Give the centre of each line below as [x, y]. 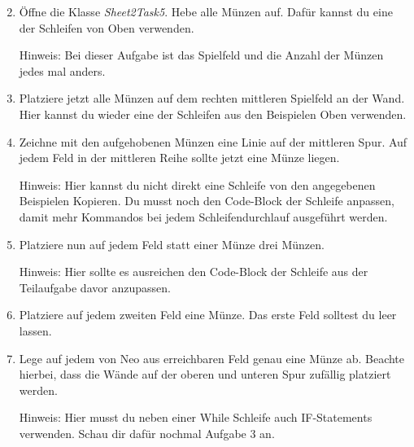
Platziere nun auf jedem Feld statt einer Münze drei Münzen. [172, 244]
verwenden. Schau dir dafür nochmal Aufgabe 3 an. [147, 433]
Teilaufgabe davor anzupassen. [95, 287]
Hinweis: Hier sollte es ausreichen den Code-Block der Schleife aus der [194, 272]
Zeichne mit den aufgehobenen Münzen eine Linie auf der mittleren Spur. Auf [213, 141]
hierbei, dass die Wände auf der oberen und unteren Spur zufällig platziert [205, 374]
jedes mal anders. [62, 70]
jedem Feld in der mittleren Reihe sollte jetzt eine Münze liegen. [179, 158]
